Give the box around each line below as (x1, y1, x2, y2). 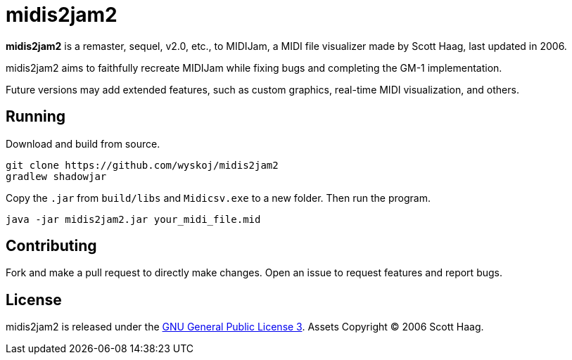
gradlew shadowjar (6, 170, 107, 182)
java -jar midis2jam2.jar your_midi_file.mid (6, 213, 261, 225)
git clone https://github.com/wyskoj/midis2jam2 (6, 159, 279, 171)
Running (6, 108, 66, 126)
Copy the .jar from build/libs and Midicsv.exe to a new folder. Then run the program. (6, 191, 431, 204)
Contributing (6, 237, 97, 255)
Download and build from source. (6, 137, 160, 150)
